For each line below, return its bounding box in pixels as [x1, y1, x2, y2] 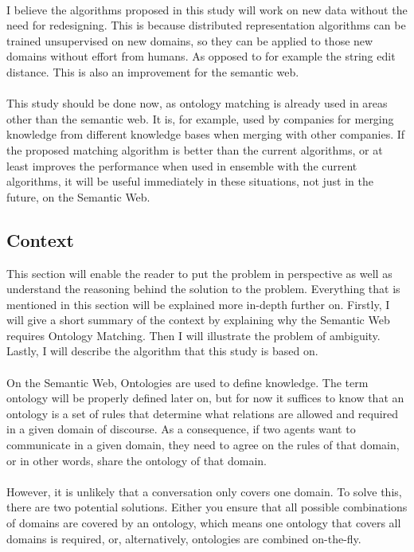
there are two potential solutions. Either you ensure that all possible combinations [6, 499, 408, 515]
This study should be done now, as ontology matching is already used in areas [6, 95, 388, 112]
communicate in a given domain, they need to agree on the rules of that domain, [6, 437, 400, 453]
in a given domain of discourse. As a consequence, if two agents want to [6, 421, 356, 437]
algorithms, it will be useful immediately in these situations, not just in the [6, 173, 373, 190]
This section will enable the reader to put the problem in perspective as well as [6, 264, 393, 281]
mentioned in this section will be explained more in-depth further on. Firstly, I [6, 296, 390, 312]
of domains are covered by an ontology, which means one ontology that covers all [6, 515, 401, 531]
